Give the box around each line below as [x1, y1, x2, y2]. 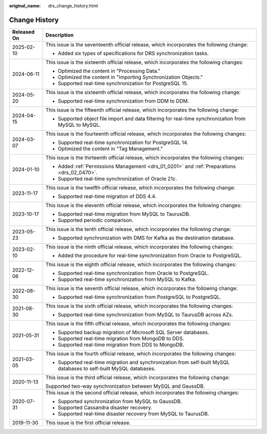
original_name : [9, 3, 41, 8]
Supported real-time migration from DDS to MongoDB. [57, 341, 184, 348]
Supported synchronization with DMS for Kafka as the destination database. [57, 234, 235, 241]
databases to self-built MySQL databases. [57, 365, 156, 372]
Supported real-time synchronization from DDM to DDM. [57, 97, 189, 104]
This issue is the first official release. [45, 419, 131, 426]
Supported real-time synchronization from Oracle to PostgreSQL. [57, 270, 209, 276]
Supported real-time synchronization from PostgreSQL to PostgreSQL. [57, 293, 222, 300]
